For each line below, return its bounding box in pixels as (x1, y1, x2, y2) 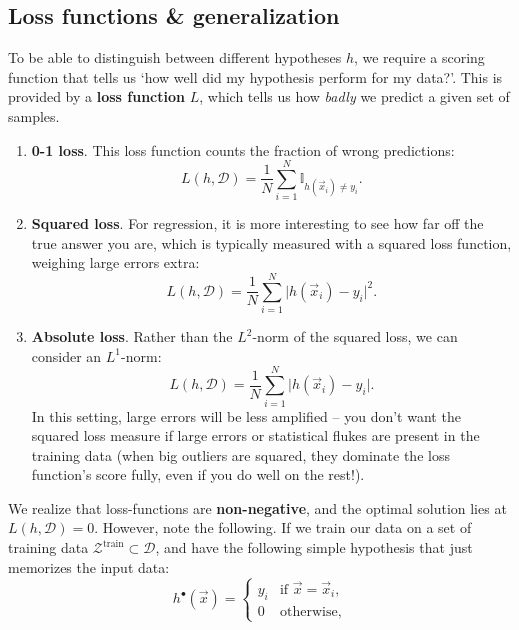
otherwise (279, 604, 338, 619)
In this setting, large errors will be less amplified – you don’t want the (31, 405, 461, 426)
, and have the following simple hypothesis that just (155, 537, 473, 558)
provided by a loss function (8, 86, 185, 107)
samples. (8, 105, 60, 126)
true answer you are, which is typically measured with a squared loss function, (31, 232, 512, 253)
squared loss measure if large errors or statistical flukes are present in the (31, 425, 480, 446)
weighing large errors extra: (31, 252, 200, 273)
